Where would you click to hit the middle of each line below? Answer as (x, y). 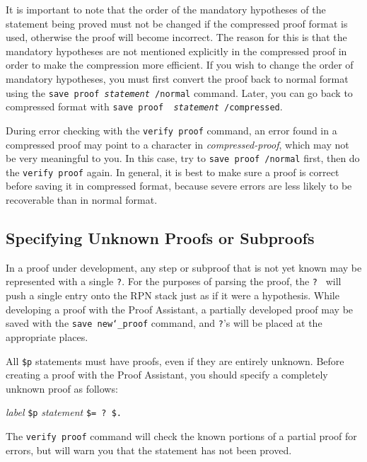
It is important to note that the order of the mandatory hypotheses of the (166, 9)
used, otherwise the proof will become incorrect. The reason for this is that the (176, 37)
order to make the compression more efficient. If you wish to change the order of (180, 65)
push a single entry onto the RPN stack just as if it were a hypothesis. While (173, 295)
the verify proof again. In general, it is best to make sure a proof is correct (173, 172)
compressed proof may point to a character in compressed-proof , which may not (177, 144)
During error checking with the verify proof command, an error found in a (171, 130)
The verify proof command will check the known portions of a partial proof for (181, 436)
